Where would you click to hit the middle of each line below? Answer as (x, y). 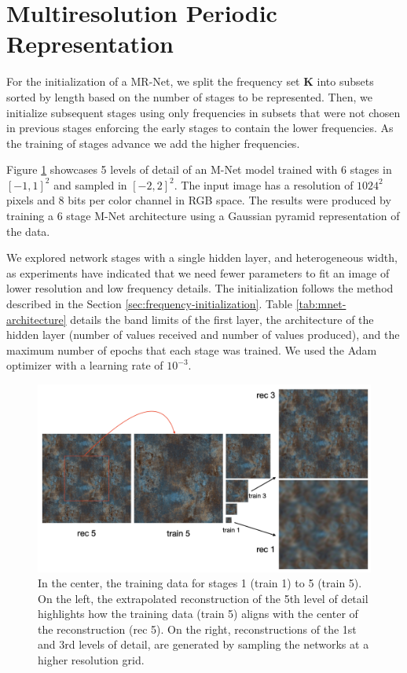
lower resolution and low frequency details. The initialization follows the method (200, 288)
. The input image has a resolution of (264, 184)
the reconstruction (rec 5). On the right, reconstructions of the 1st (197, 629)
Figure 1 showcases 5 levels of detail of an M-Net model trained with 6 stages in (199, 169)
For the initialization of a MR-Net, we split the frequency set (153, 81)
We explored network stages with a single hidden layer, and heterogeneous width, (202, 257)
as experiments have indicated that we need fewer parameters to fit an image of (198, 272)
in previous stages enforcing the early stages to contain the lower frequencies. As (200, 128)
